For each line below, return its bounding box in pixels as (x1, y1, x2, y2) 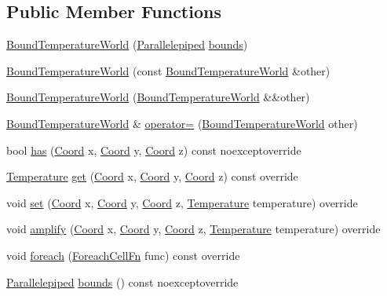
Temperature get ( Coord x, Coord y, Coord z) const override (6, 168, 298, 185)
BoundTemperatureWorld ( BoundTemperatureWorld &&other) (6, 89, 310, 105)
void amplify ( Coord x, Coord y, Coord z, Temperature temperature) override (6, 221, 381, 237)
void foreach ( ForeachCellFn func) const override (6, 247, 240, 263)
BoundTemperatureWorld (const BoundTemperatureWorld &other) (6, 62, 330, 79)
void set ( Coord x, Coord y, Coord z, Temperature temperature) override (6, 194, 358, 210)
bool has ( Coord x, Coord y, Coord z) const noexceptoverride (6, 141, 301, 158)
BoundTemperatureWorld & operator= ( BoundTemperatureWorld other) (6, 115, 358, 131)
